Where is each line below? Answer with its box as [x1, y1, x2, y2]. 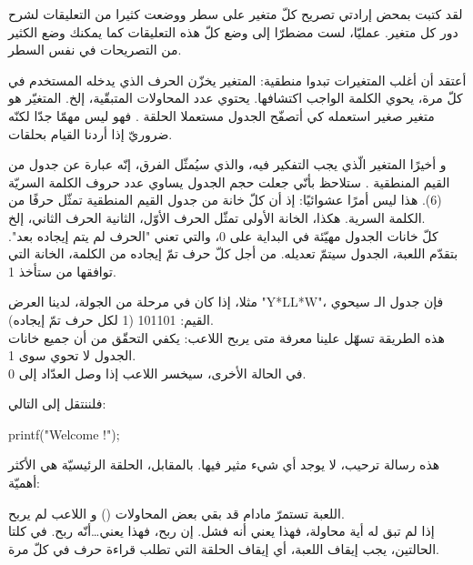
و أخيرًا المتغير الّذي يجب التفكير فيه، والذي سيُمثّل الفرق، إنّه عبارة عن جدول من [8, 155, 447, 174]
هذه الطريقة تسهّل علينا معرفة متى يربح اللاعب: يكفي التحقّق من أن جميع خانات [8, 328, 445, 347]
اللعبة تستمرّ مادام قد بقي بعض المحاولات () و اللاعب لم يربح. [8, 503, 345, 522]
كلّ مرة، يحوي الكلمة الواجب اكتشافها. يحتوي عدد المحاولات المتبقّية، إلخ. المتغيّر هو [8, 88, 463, 107]
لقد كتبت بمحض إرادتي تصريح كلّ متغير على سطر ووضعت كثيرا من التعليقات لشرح [8, 5, 463, 23]
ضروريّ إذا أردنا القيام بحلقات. [8, 124, 173, 143]
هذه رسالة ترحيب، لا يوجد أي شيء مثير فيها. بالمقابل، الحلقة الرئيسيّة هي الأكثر [8, 455, 440, 474]
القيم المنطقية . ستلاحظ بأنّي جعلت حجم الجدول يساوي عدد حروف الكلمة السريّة [8, 172, 450, 191]
